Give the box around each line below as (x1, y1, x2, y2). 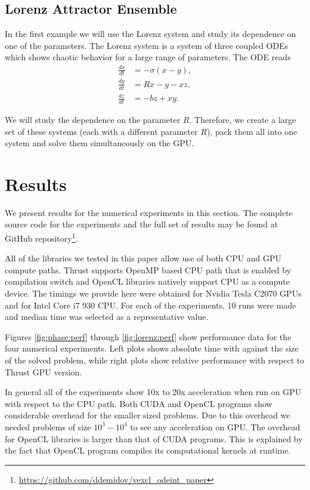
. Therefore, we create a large (189, 113, 296, 125)
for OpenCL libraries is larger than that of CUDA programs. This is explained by (5, 432, 303, 445)
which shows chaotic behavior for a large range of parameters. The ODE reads (5, 51, 291, 63)
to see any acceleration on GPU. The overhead (130, 420, 300, 433)
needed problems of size (5, 420, 91, 433)
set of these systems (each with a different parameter (5, 125, 198, 137)
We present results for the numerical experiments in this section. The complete (5, 206, 293, 218)
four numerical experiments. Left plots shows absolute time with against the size (5, 342, 299, 355)
